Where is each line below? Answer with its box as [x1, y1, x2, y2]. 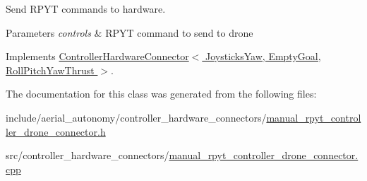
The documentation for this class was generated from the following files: [6, 86, 317, 101]
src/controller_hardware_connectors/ [6, 148, 169, 163]
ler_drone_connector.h [6, 124, 106, 139]
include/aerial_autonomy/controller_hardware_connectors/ [6, 110, 267, 124]
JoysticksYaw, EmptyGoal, [205, 49, 321, 64]
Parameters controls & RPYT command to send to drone [6, 25, 253, 40]
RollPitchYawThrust [6, 62, 95, 77]
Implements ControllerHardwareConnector [6, 49, 189, 64]
